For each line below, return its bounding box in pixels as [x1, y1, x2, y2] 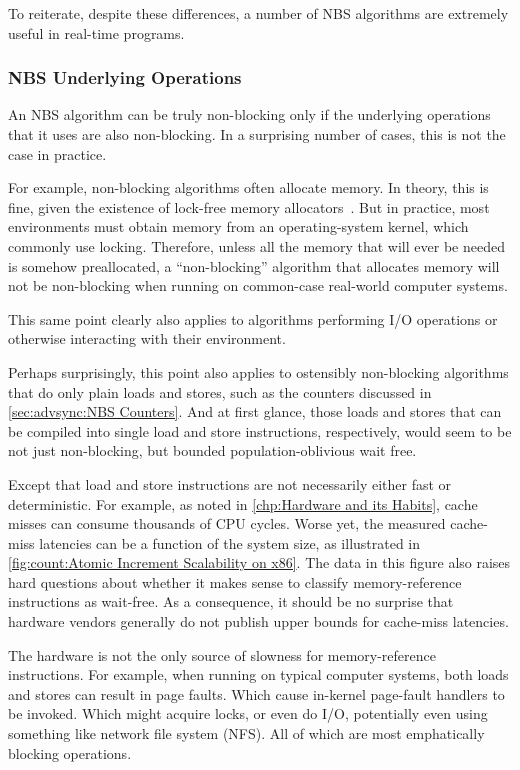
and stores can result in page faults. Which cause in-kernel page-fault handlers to [8, 683, 505, 704]
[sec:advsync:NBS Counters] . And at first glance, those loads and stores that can [8, 401, 502, 422]
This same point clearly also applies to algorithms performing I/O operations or [8, 308, 498, 329]
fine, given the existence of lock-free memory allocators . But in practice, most [8, 196, 490, 217]
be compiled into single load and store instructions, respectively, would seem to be [8, 420, 512, 441]
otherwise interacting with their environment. [8, 328, 286, 349]
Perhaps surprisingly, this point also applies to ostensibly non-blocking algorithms [8, 361, 509, 382]
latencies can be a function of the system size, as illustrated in [39, 532, 421, 553]
